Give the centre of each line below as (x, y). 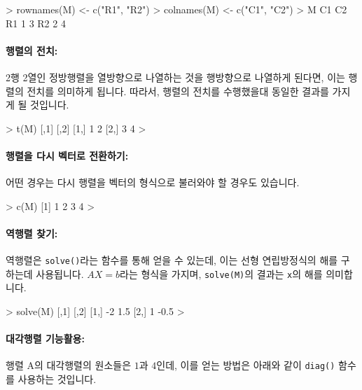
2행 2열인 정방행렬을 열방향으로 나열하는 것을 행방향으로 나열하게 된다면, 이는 (175, 77)
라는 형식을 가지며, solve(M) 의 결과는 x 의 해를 (221, 273)
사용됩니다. (60, 273)
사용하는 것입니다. (57, 379)
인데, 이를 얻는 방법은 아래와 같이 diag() (246, 365)
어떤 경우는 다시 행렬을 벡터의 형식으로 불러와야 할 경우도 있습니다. (153, 182)
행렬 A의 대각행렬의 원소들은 (69, 365)
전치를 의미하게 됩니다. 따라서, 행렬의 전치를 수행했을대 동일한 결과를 (178, 91)
